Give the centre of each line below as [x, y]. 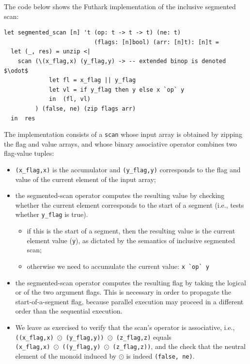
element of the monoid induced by [66, 356]
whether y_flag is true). [52, 214]
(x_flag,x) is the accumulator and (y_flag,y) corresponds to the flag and [128, 169]
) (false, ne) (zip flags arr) [86, 108]
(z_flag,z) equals [144, 337]
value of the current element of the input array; [86, 179]
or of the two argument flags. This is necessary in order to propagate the [123, 292]
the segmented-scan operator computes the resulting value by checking [120, 195]
